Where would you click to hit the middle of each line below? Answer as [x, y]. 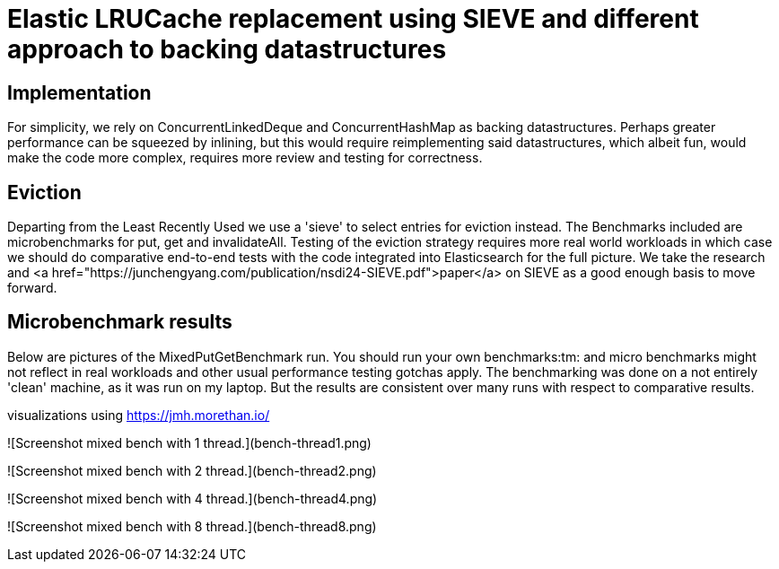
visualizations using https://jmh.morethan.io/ [139, 415]
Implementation [79, 92]
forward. [32, 288]
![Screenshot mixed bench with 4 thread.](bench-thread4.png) [193, 498]
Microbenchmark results [120, 322]
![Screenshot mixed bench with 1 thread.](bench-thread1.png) [189, 442]
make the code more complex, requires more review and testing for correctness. [245, 158]
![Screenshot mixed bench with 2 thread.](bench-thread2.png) [192, 470]
